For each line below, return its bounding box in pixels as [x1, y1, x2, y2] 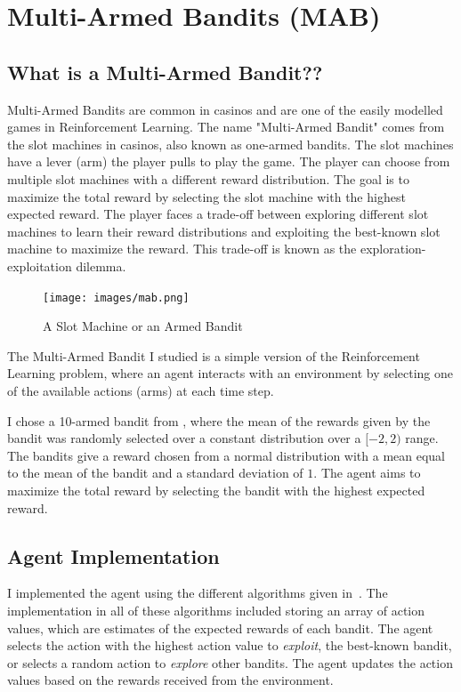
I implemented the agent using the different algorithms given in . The [7, 583, 388, 602]
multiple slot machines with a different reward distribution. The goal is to [7, 169, 409, 188]
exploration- [360, 239, 426, 258]
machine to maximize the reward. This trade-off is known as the [7, 239, 357, 258]
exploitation [7, 256, 72, 275]
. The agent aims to [313, 463, 421, 482]
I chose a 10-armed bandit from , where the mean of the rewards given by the [7, 411, 431, 430]
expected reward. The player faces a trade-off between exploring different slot [7, 205, 429, 223]
